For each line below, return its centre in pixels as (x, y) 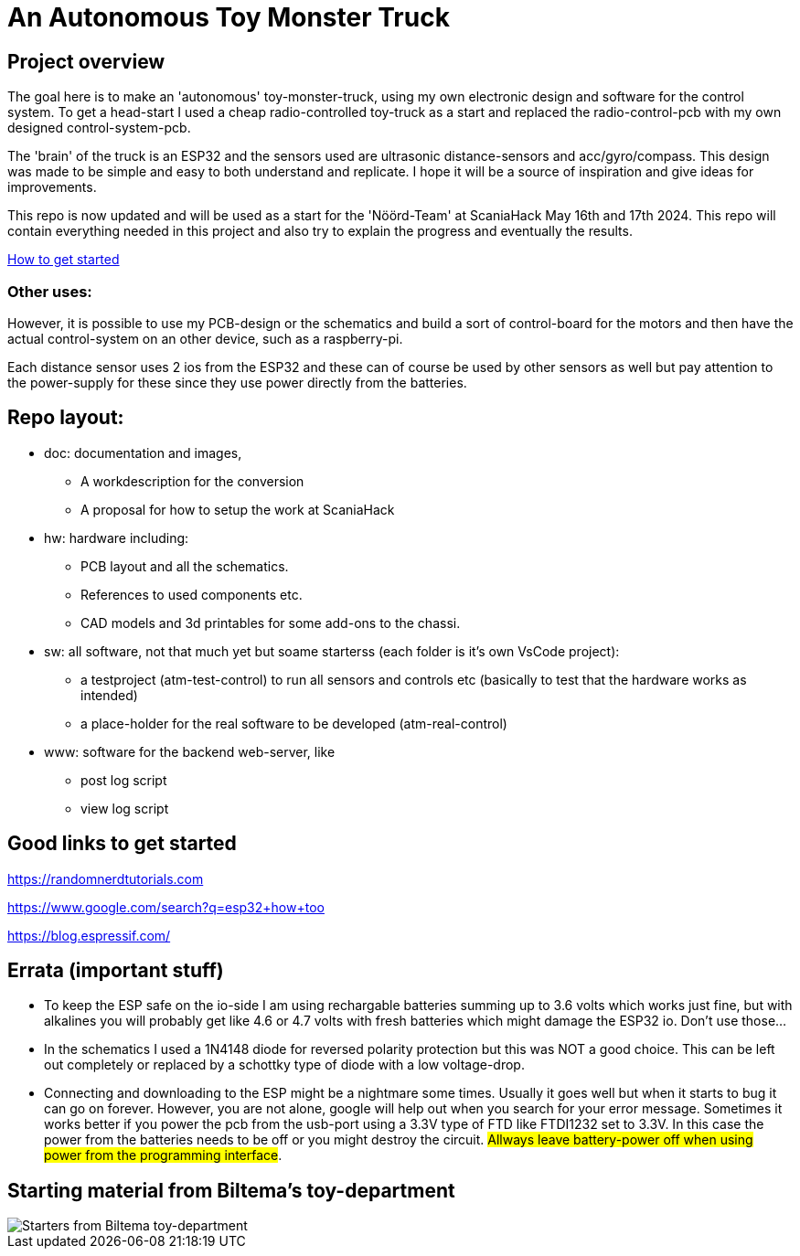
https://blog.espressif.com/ (89, 935)
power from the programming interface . (163, 1155)
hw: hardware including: (117, 538)
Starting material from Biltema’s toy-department (231, 1190)
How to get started (64, 260)
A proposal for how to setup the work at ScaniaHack (238, 509)
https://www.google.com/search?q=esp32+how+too (166, 907)
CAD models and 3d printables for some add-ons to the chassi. (271, 623)
